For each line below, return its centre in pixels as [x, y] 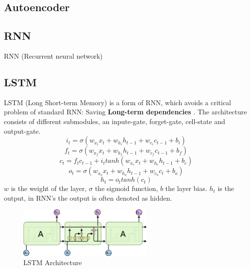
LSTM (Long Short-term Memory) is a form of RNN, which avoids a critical [117, 102]
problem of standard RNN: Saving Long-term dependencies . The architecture [125, 112]
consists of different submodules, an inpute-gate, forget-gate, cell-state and [115, 121]
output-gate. [22, 131]
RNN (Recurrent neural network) [53, 55]
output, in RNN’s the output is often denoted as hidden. [88, 198]
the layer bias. [186, 188]
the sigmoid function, [126, 188]
